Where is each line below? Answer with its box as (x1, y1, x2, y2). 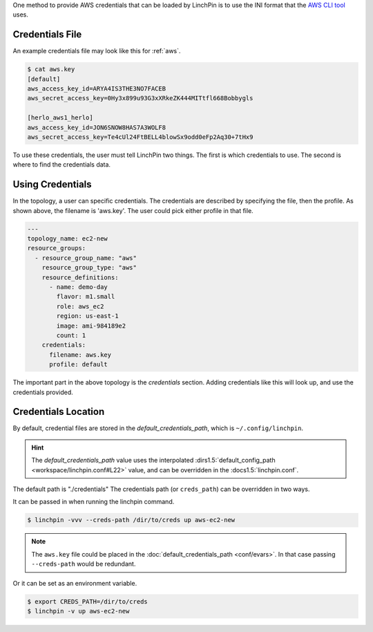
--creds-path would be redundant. (31, 560, 136, 568)
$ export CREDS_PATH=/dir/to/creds (27, 597, 148, 605)
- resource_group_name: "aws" (35, 254, 137, 262)
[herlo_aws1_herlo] (27, 114, 93, 122)
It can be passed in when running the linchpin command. (12, 498, 175, 506)
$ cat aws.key (27, 66, 75, 73)
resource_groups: (27, 244, 86, 252)
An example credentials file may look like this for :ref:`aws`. (12, 47, 181, 55)
